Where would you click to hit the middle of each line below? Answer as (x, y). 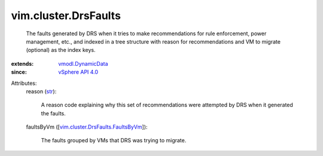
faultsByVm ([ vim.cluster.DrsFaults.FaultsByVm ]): (87, 127)
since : (19, 72)
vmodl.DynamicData (83, 63)
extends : (22, 63)
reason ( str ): (41, 91)
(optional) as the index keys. (61, 50)
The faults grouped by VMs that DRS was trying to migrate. (114, 140)
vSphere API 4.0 (78, 72)
